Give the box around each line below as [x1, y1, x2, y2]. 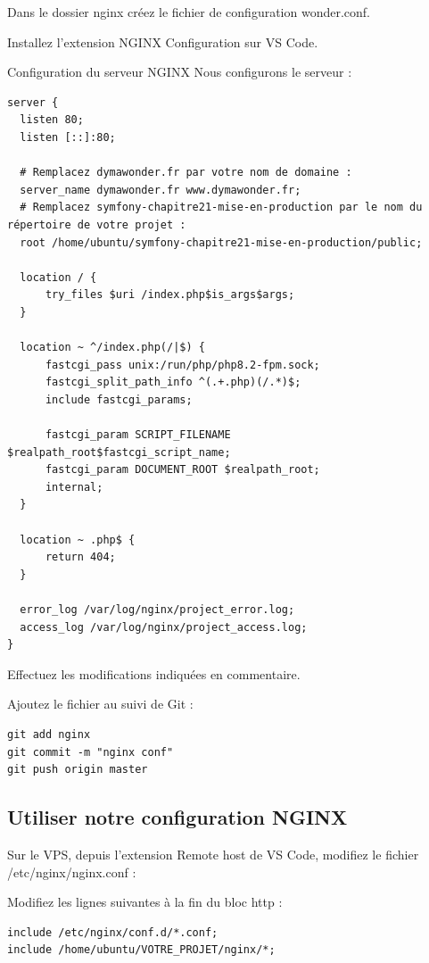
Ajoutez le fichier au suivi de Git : [7, 694, 194, 713]
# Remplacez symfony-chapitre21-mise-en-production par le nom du [20, 201, 423, 214]
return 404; [45, 551, 116, 564]
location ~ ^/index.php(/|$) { [20, 341, 205, 354]
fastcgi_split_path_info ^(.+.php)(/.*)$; [45, 376, 301, 389]
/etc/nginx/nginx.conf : [7, 862, 136, 881]
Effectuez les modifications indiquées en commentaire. [7, 664, 301, 683]
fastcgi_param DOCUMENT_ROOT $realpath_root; [45, 463, 320, 477]
